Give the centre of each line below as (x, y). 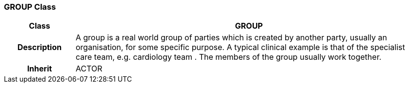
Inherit (40, 69)
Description (40, 47)
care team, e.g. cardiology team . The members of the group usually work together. (228, 57)
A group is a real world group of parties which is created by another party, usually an (231, 38)
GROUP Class (30, 7)
